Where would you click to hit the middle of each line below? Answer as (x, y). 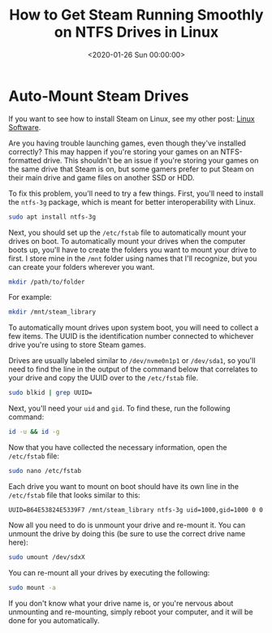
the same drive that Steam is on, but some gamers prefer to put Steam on (131, 169)
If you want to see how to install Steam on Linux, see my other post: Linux (132, 119)
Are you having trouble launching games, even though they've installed (127, 143)
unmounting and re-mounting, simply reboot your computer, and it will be (131, 612)
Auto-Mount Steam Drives (99, 96)
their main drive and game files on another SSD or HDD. (101, 177)
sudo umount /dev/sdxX (47, 557)
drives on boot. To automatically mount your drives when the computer (127, 241)
